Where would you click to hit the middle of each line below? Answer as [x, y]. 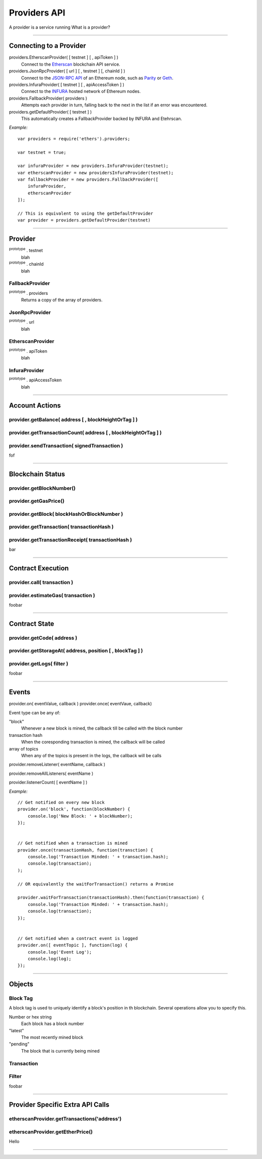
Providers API [37, 13]
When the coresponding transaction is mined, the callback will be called [93, 742]
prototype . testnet [26, 250]
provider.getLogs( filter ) [39, 664]
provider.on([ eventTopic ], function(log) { [73, 945]
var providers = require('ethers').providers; [74, 139]
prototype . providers [28, 293]
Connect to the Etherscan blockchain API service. [71, 64]
